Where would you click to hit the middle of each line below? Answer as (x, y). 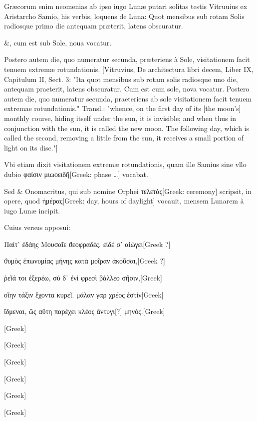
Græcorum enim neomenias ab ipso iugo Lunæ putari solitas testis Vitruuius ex (126, 6)
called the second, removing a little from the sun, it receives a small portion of (124, 138)
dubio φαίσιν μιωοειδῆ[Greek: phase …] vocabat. (76, 174)
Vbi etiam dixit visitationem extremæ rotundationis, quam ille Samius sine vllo (125, 164)
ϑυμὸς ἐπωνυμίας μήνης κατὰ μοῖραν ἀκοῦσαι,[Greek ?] (85, 261)
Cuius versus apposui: (37, 227)
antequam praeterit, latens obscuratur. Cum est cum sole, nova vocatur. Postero (127, 89)
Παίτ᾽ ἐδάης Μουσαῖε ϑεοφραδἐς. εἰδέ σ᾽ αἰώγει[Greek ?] (87, 244)
